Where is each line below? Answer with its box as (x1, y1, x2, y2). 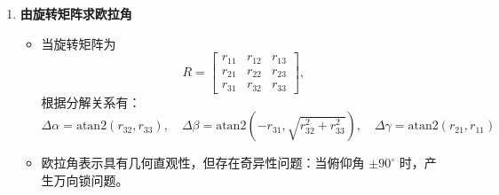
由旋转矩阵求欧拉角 (20, 4, 132, 22)
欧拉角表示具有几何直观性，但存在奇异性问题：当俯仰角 (41, 153, 365, 172)
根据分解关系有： (41, 92, 141, 111)
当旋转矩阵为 (41, 34, 116, 52)
